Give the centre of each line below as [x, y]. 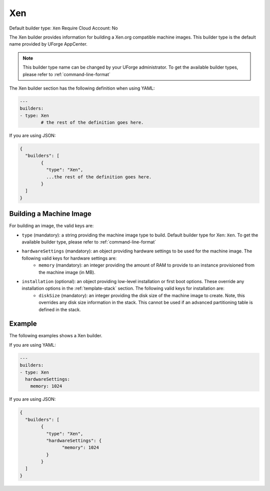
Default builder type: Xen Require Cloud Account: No [63, 28]
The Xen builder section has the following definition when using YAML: [82, 88]
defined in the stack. [60, 309]
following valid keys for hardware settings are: [69, 258]
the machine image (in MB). [67, 272]
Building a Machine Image [50, 214]
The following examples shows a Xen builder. [56, 336]
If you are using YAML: [32, 345]
